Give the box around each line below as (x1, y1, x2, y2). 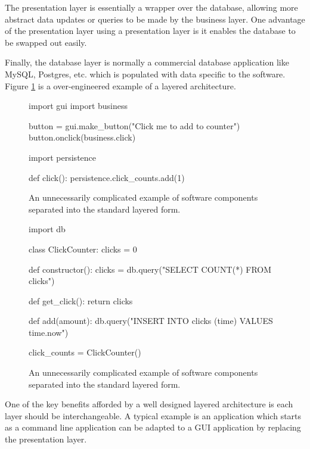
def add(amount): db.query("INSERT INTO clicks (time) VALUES (29, 314, 273, 327)
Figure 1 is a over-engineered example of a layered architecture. (5, 79, 236, 92)
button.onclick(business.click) (29, 131, 136, 144)
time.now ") (29, 326, 69, 338)
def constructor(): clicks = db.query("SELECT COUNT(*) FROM (29, 263, 272, 275)
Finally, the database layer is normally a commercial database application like (5, 56, 289, 68)
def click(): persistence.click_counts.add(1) (29, 171, 185, 183)
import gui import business (29, 99, 128, 112)
